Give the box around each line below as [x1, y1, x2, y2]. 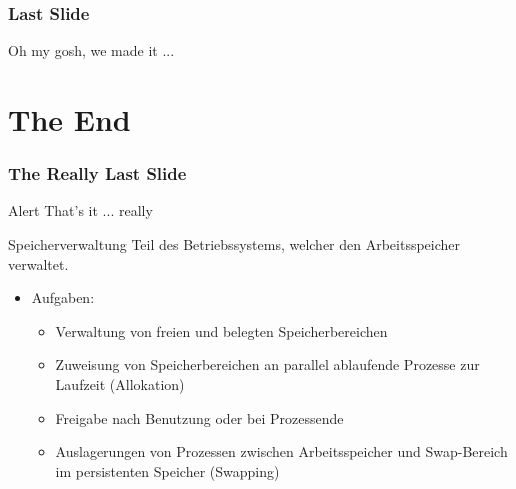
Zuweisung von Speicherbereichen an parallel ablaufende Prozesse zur [55, 354, 480, 375]
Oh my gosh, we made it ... [8, 40, 175, 61]
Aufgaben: [31, 287, 95, 308]
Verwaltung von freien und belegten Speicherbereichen [55, 320, 388, 341]
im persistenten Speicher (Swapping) [55, 460, 280, 481]
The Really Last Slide [8, 161, 187, 186]
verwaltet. [8, 253, 69, 274]
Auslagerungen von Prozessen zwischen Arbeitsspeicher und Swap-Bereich [55, 441, 508, 462]
